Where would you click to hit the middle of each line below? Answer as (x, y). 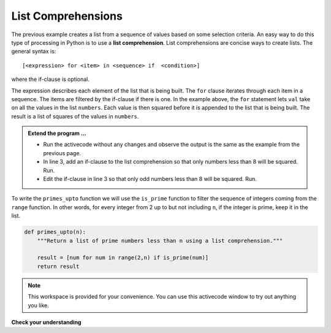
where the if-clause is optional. (51, 79)
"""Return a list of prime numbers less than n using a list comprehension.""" (160, 240)
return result (58, 266)
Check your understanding (46, 322)
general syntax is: (34, 52)
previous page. (62, 153)
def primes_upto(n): (55, 232)
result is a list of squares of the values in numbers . (75, 116)
